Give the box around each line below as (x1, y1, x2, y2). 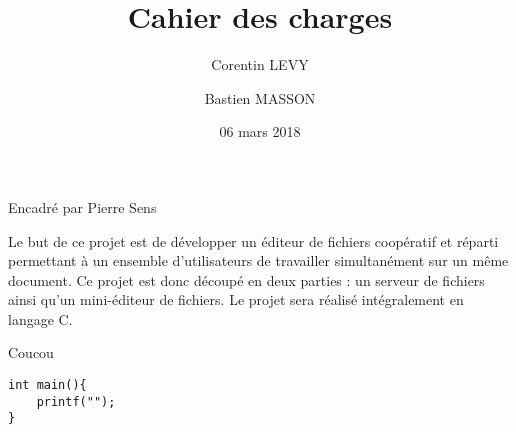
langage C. (8, 308, 73, 329)
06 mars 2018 (219, 121, 301, 142)
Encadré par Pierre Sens (8, 196, 157, 217)
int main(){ (8, 378, 87, 393)
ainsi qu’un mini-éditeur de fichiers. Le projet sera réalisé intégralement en (8, 289, 464, 310)
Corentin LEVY (211, 54, 309, 75)
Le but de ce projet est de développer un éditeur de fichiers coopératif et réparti (8, 230, 499, 251)
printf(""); (36, 394, 116, 409)
